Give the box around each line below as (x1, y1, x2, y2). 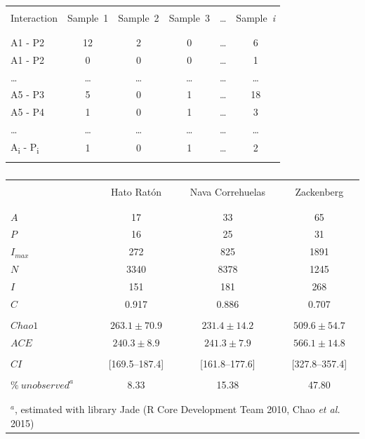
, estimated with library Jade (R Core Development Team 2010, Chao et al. (14, 402, 340, 417)
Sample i (236, 10, 276, 25)
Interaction (11, 10, 58, 25)
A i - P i (11, 139, 39, 156)
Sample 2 (118, 10, 159, 25)
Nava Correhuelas (190, 184, 266, 199)
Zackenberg (295, 184, 344, 199)
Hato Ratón (110, 184, 162, 199)
